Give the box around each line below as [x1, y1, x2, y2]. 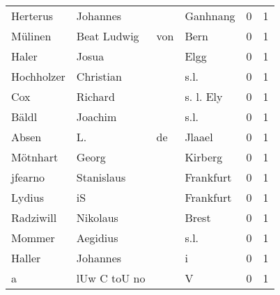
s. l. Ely [185, 88, 223, 104]
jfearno [11, 169, 45, 185]
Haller [11, 250, 41, 266]
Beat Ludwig [76, 28, 139, 44]
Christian [76, 68, 122, 84]
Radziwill [11, 209, 57, 225]
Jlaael [185, 129, 213, 145]
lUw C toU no [76, 270, 146, 286]
